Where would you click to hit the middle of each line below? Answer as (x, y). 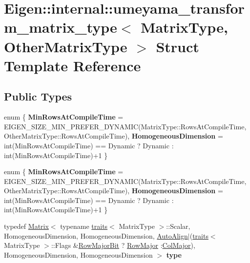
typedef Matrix (26, 226)
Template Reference (73, 65)
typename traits (84, 226)
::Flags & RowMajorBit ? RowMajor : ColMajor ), (123, 245)
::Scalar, (178, 226)
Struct (177, 46)
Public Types (38, 96)
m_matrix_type (61, 27)
